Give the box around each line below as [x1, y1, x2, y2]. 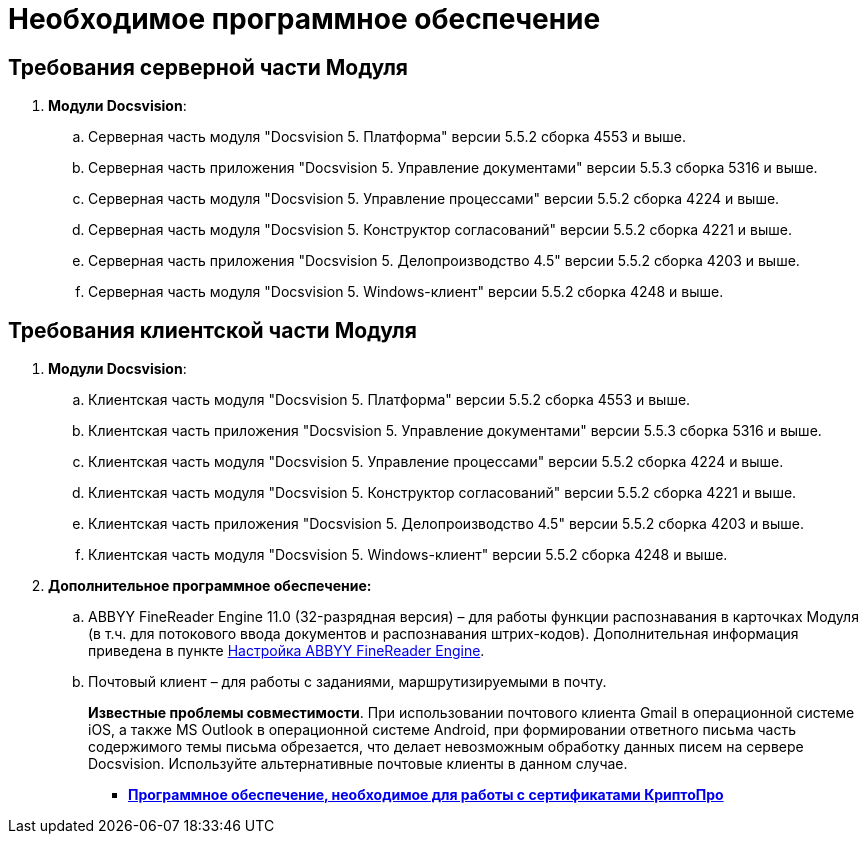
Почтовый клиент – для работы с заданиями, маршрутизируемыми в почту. [88, 673, 607, 691]
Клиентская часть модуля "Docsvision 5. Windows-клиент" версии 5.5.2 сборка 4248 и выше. [88, 546, 728, 564]
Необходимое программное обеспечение [8, 2, 601, 36]
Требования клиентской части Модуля [8, 317, 417, 343]
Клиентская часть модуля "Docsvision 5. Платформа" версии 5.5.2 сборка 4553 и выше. [88, 391, 691, 409]
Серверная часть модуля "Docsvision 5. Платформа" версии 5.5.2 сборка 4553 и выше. [88, 128, 686, 146]
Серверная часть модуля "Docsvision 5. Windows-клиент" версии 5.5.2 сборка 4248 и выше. [88, 283, 724, 301]
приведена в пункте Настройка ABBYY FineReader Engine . [88, 642, 485, 660]
